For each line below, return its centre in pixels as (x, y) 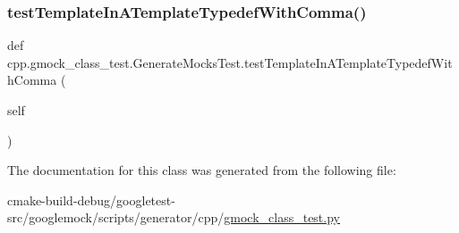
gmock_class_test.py (282, 217)
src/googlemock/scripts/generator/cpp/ (116, 217)
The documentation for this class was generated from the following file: (202, 170)
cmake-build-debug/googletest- (91, 200)
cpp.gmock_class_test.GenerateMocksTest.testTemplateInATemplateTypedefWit (230, 62)
